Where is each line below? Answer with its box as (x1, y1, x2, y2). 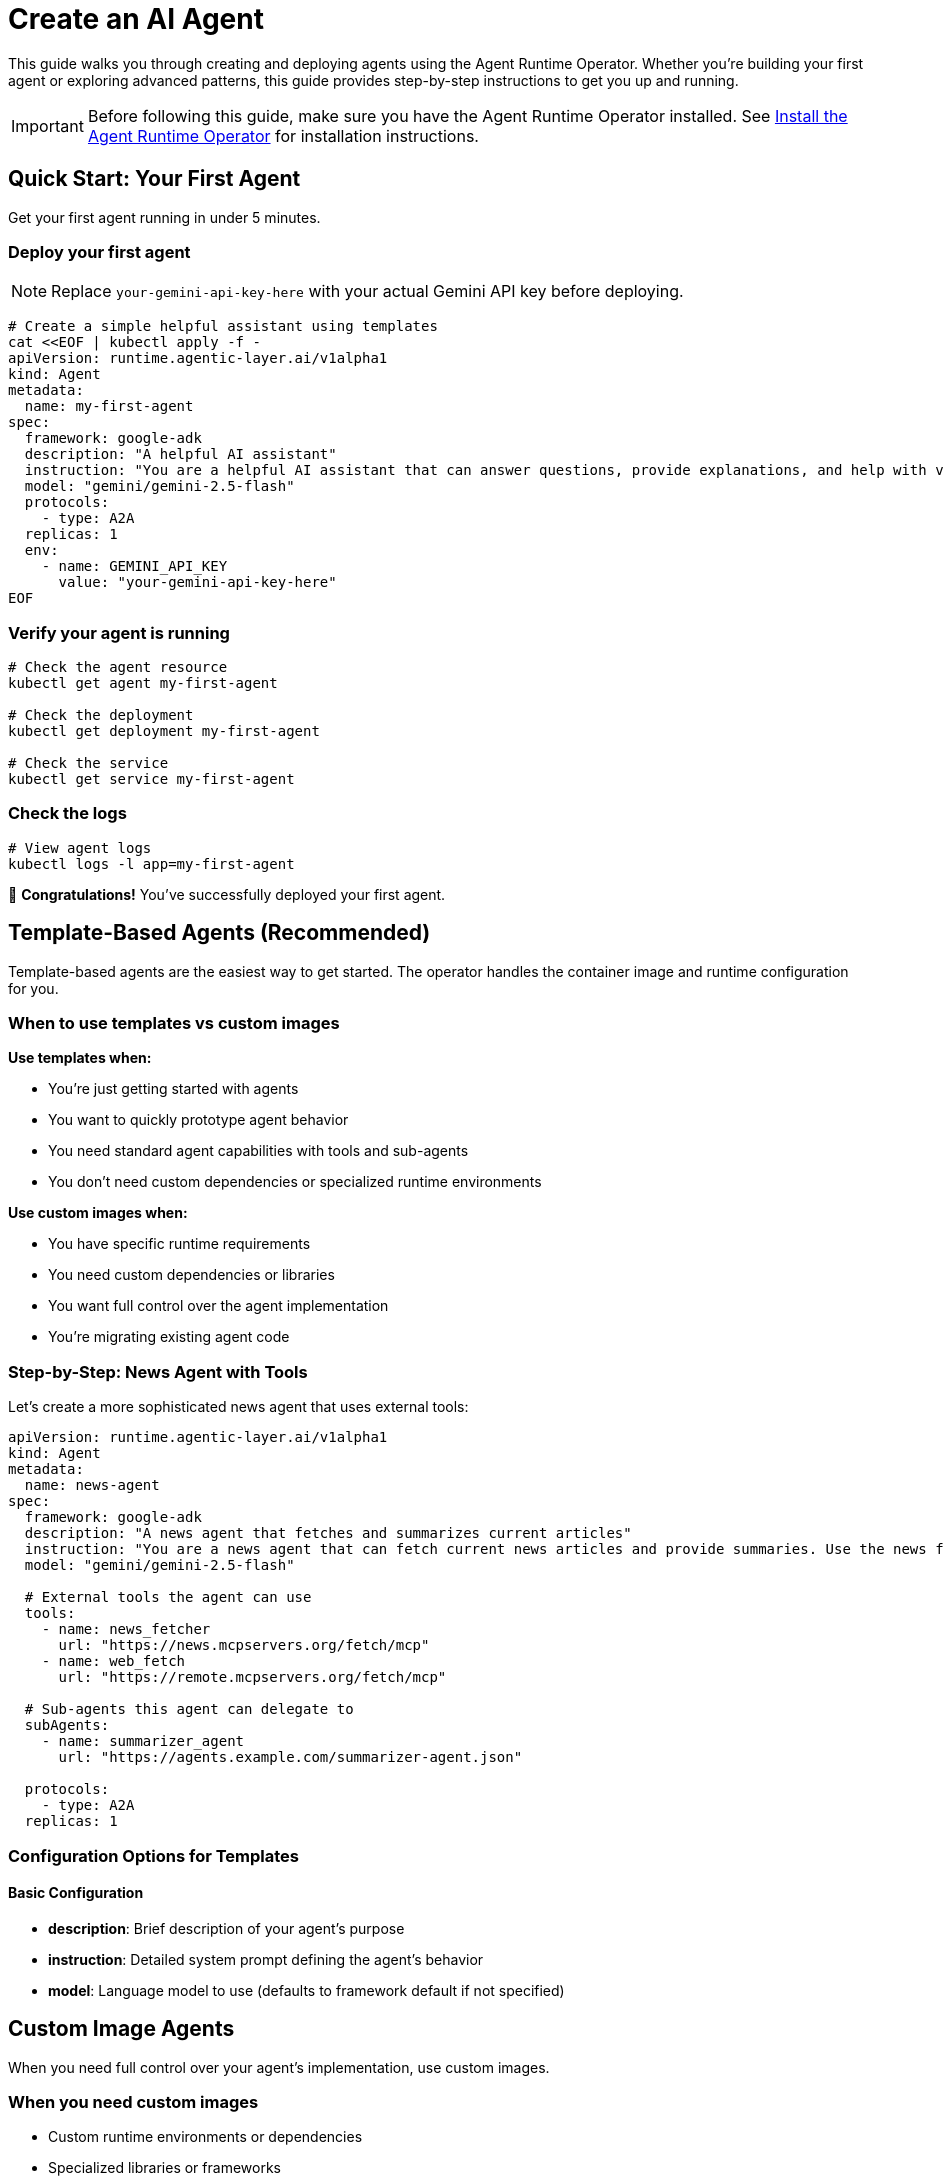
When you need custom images (8, 2092, 259, 2112)
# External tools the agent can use (24, 1589, 312, 1606)
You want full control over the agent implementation (48, 1297, 389, 1315)
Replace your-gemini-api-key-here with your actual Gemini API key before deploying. (51, 281, 684, 302)
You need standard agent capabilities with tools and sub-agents (48, 1142, 469, 1160)
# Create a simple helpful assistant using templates (8, 318, 438, 335)
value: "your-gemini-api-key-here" (58, 574, 337, 591)
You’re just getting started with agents (48, 1080, 299, 1098)
